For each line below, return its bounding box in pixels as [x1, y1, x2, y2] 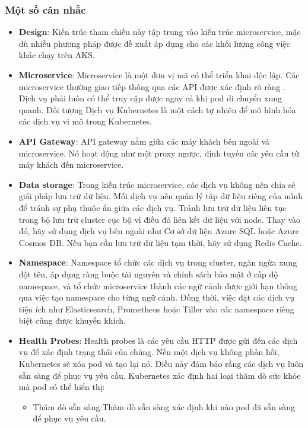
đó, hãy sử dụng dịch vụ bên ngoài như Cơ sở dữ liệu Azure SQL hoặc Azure [18, 225, 299, 237]
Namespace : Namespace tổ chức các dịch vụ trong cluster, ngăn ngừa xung [18, 256, 297, 269]
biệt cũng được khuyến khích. [18, 314, 126, 327]
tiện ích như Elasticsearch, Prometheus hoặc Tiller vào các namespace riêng [18, 302, 294, 315]
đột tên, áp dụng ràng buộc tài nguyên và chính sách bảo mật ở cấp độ [18, 267, 278, 280]
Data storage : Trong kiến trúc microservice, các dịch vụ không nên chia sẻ [18, 178, 296, 190]
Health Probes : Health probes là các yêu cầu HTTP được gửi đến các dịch [18, 334, 298, 346]
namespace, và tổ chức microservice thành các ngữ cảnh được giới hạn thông [18, 279, 298, 292]
